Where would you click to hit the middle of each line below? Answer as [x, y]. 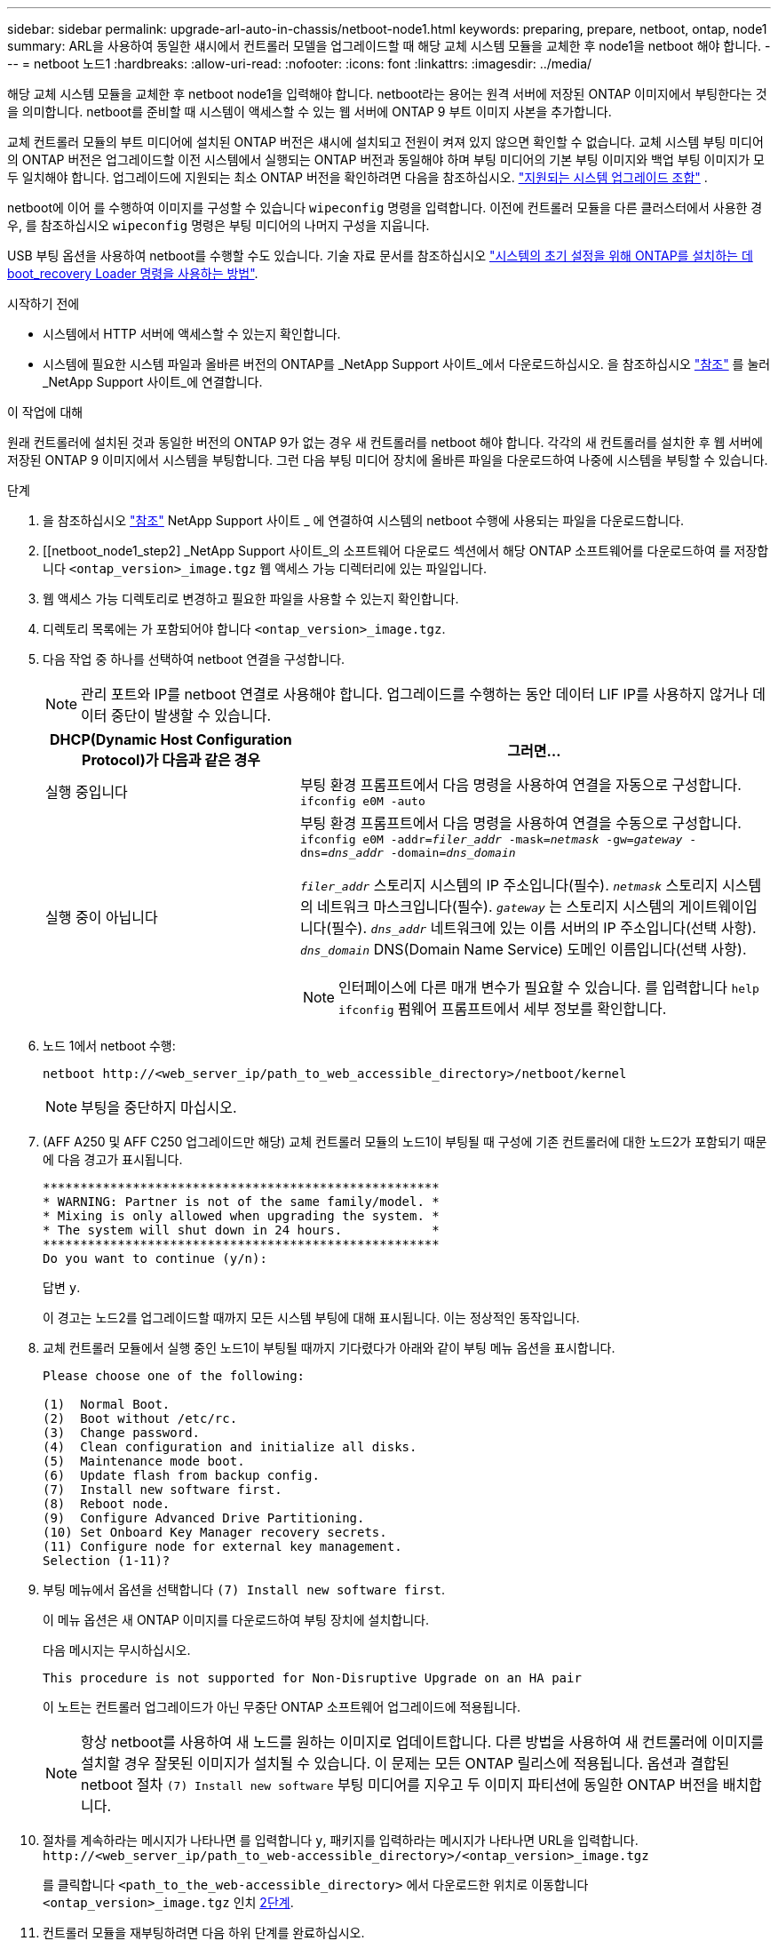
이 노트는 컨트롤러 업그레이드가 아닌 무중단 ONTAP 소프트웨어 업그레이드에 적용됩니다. [282, 1707]
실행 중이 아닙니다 [102, 917]
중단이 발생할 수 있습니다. [191, 715]
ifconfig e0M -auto [362, 801]
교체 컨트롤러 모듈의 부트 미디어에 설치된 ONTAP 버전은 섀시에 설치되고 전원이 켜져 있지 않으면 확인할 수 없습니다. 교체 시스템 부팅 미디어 [385, 142]
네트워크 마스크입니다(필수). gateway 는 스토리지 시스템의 [496, 907]
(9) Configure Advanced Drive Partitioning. [204, 1518]
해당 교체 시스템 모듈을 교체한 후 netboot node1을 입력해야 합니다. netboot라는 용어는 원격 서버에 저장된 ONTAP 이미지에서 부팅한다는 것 [387, 94]
